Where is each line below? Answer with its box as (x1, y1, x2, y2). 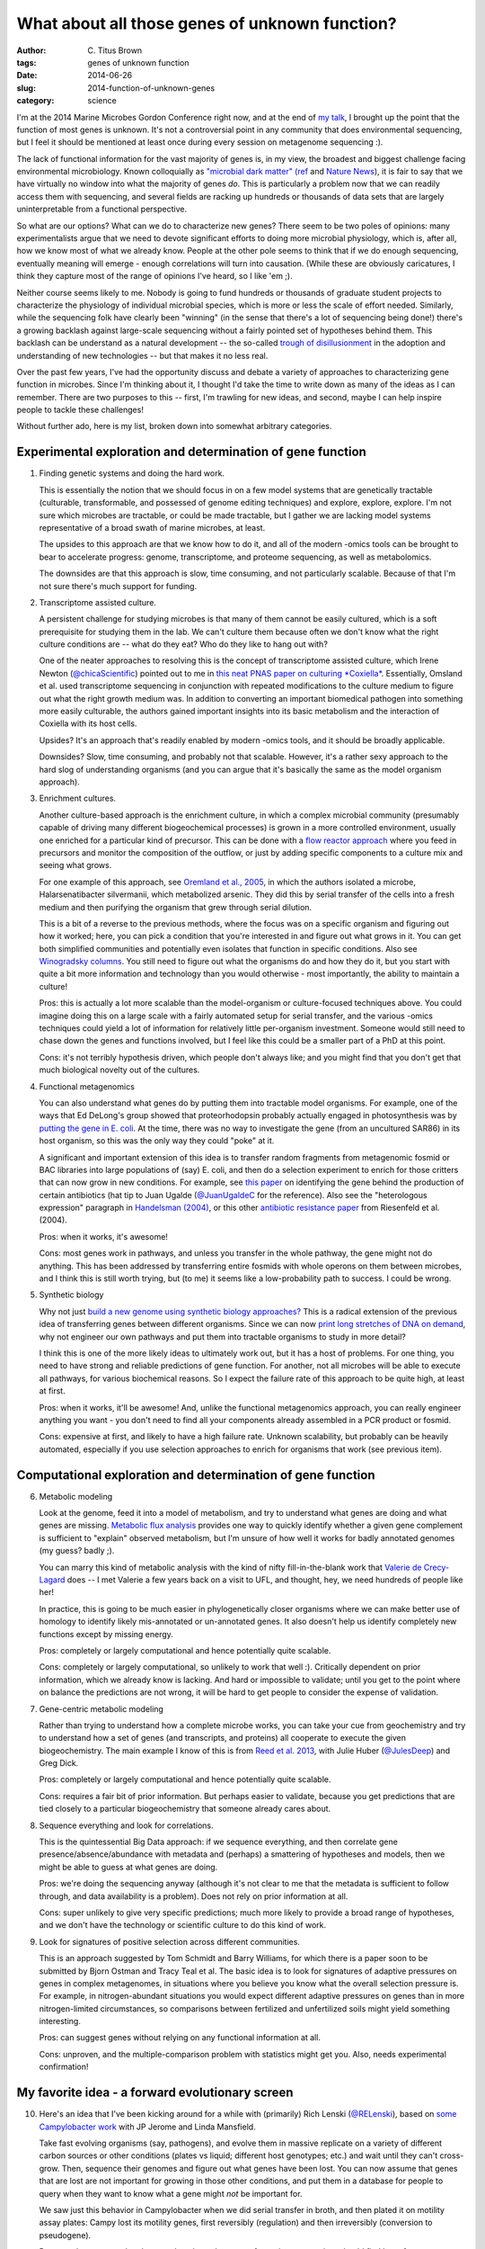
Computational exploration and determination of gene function (16, 1467, 375, 1483)
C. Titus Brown (87, 45, 143, 56)
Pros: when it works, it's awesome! (39, 1231, 168, 1241)
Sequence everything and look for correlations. (39, 1820, 214, 1831)
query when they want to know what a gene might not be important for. (39, 2188, 303, 2199)
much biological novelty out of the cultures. (39, 1064, 200, 1075)
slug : (16, 82, 36, 94)
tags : (16, 57, 37, 67)
